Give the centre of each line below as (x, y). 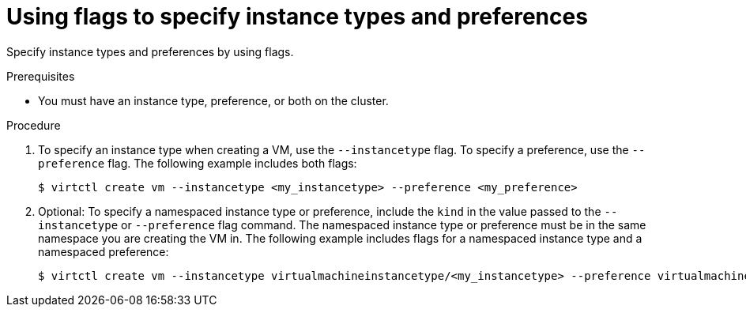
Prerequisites (41, 76)
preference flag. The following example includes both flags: (198, 163)
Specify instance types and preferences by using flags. (150, 51)
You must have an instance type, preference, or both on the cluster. (213, 100)
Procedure (34, 125)
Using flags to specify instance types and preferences (297, 17)
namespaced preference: (104, 251)
